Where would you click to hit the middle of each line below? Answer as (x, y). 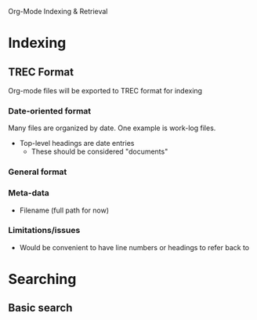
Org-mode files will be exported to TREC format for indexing (105, 91)
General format (38, 172)
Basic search (40, 308)
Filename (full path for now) (64, 210)
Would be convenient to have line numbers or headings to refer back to (134, 247)
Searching (42, 279)
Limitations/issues (44, 231)
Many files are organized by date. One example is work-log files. (112, 128)
